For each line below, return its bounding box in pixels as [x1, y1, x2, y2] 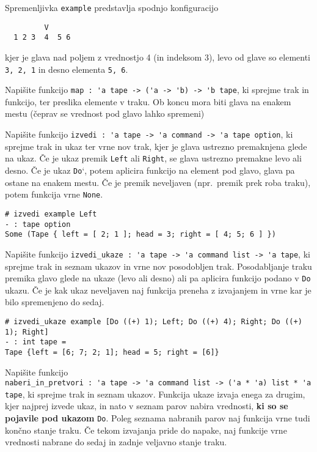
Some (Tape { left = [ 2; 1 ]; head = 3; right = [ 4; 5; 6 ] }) [5, 230, 276, 239]
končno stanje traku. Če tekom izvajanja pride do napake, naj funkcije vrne [5, 423, 287, 436]
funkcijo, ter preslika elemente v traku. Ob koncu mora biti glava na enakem [5, 95, 291, 108]
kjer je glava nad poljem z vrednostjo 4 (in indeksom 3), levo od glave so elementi [5, 50, 310, 63]
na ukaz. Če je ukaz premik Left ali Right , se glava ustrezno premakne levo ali [5, 152, 302, 165]
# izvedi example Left [5, 209, 97, 218]
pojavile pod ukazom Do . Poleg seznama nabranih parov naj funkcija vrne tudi [5, 412, 310, 424]
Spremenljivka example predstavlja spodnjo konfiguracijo [5, 1, 219, 13]
